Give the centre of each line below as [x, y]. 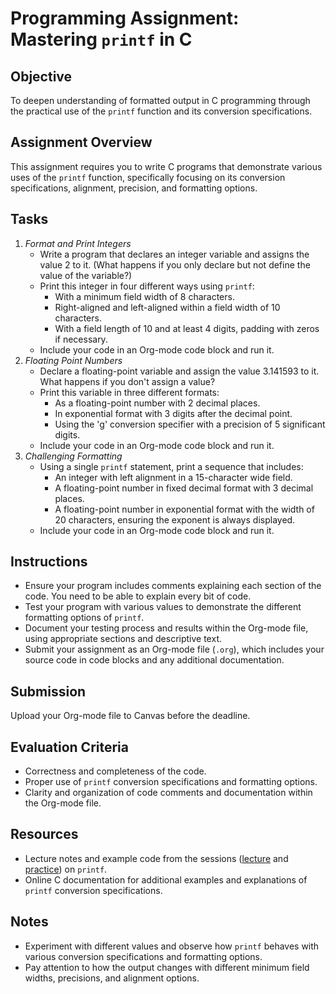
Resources [44, 834]
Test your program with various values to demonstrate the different [163, 607]
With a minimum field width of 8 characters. [144, 296]
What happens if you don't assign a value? [127, 381]
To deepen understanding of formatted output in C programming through [160, 100]
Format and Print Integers [78, 243]
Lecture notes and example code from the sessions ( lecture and [156, 858]
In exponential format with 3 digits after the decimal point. [173, 413]
